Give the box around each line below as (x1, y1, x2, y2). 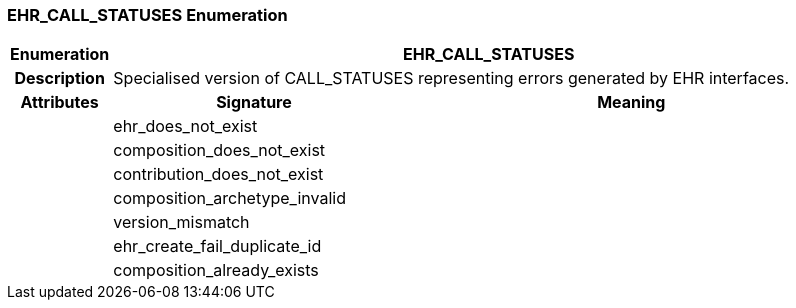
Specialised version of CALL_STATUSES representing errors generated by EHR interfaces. (113, 68, 790, 89)
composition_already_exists (113, 260, 319, 281)
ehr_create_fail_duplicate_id (113, 236, 322, 257)
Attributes (20, 92, 99, 113)
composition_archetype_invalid (113, 188, 346, 209)
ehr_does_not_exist (113, 116, 258, 137)
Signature (216, 92, 292, 113)
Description (14, 68, 105, 89)
